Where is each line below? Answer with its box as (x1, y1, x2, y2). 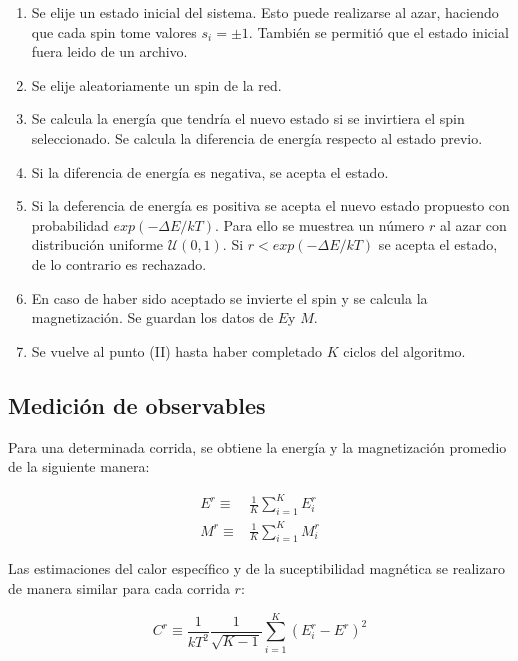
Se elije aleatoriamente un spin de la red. (31, 74, 282, 95)
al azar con (439, 214, 507, 235)
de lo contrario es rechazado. (31, 253, 207, 274)
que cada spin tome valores (31, 21, 197, 42)
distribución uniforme (31, 234, 164, 255)
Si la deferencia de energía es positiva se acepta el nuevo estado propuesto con (31, 195, 510, 216)
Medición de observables (8, 389, 266, 420)
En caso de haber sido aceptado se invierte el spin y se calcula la (31, 287, 428, 308)
